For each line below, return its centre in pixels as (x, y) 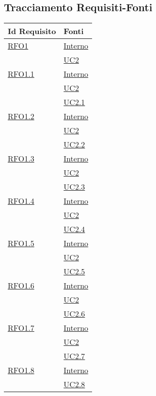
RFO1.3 (21, 159)
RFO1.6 (21, 286)
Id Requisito (32, 31)
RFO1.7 (21, 328)
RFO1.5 (21, 243)
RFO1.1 (21, 74)
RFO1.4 (21, 201)
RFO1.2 (21, 116)
